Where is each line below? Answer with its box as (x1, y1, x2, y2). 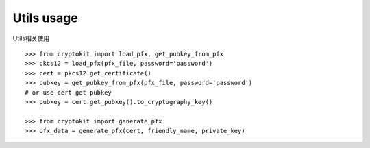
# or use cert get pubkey (25, 88, 112, 96)
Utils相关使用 (12, 34, 50, 42)
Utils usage (12, 10, 78, 25)
